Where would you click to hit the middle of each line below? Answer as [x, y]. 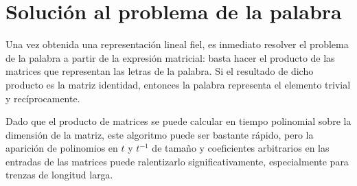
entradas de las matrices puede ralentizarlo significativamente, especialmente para [177, 161]
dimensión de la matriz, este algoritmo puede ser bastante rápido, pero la [160, 134]
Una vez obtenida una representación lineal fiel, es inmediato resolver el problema [177, 44]
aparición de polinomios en [62, 148]
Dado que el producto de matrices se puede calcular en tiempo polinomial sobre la [178, 121]
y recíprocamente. [43, 98]
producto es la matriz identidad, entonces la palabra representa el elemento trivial [178, 84]
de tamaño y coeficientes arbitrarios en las [241, 148]
